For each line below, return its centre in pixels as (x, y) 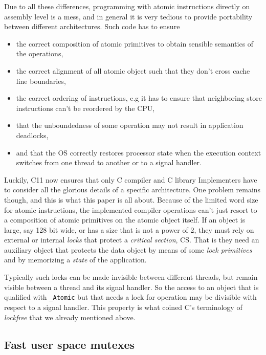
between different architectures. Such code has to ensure (92, 26)
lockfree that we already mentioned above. (70, 317)
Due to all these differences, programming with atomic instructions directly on (127, 6)
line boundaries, (41, 81)
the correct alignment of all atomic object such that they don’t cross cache (133, 70)
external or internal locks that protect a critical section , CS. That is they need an (132, 240)
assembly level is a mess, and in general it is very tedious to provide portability (128, 16)
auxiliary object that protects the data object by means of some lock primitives (128, 249)
